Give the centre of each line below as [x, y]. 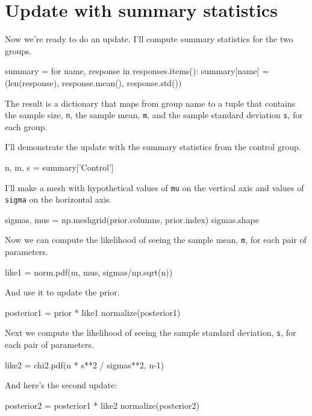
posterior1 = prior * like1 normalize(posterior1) [93, 312]
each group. [26, 126]
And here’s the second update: [61, 385]
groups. [18, 50]
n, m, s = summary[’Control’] [59, 167]
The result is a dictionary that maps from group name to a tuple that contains [150, 103]
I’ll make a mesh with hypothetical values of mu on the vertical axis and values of [154, 187]
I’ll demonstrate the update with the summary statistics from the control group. [153, 147]
